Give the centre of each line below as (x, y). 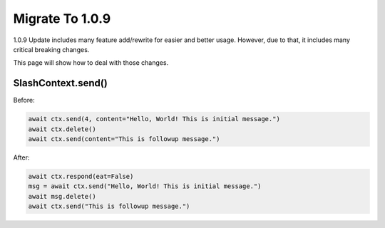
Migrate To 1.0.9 (62, 19)
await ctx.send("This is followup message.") (109, 206)
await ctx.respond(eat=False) (81, 176)
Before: (24, 100)
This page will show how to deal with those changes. (91, 63)
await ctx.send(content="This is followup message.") (124, 139)
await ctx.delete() (62, 129)
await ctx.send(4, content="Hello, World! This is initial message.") (154, 119)
